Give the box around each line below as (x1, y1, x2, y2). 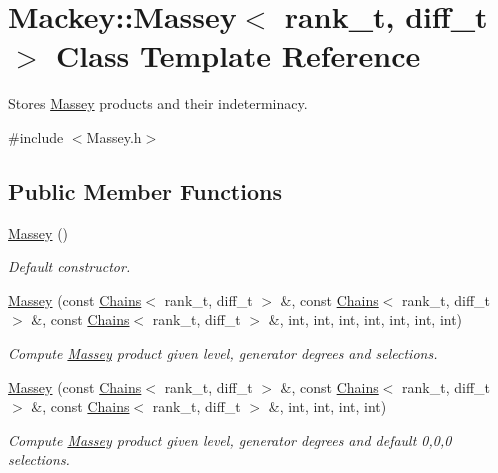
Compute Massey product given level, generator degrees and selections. (8, 343, 438, 364)
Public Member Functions (8, 175, 282, 206)
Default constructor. (8, 256, 131, 277)
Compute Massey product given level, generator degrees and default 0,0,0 (8, 429, 452, 450)
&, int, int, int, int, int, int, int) (268, 309, 463, 330)
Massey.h (86, 126, 142, 147)
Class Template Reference (56, 35, 421, 76)
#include (8, 126, 64, 147)
